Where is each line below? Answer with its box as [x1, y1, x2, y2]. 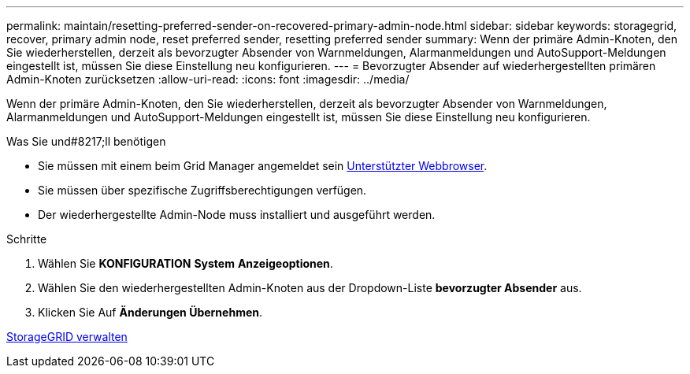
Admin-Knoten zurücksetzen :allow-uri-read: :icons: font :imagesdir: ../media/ [6, 72, 410, 86]
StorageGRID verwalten [6, 330, 128, 343]
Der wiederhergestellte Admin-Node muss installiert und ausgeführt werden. [38, 208, 436, 221]
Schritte [6, 232, 47, 246]
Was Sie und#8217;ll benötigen [6, 135, 166, 148]
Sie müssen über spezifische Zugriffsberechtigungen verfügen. [38, 183, 367, 197]
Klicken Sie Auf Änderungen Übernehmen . [38, 305, 263, 319]
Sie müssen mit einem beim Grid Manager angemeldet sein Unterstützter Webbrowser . [38, 159, 488, 172]
